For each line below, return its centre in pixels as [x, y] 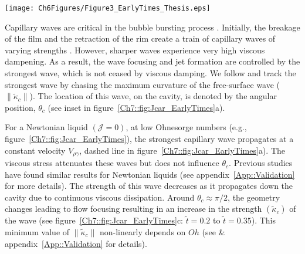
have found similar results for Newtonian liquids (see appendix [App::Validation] [150, 174]
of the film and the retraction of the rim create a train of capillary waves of [140, 38]
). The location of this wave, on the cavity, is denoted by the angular [153, 96]
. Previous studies [261, 163]
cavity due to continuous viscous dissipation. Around [100, 197]
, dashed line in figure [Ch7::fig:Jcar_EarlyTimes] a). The [182, 150]
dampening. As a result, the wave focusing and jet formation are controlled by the [152, 61]
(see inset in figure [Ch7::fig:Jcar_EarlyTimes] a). [136, 107]
